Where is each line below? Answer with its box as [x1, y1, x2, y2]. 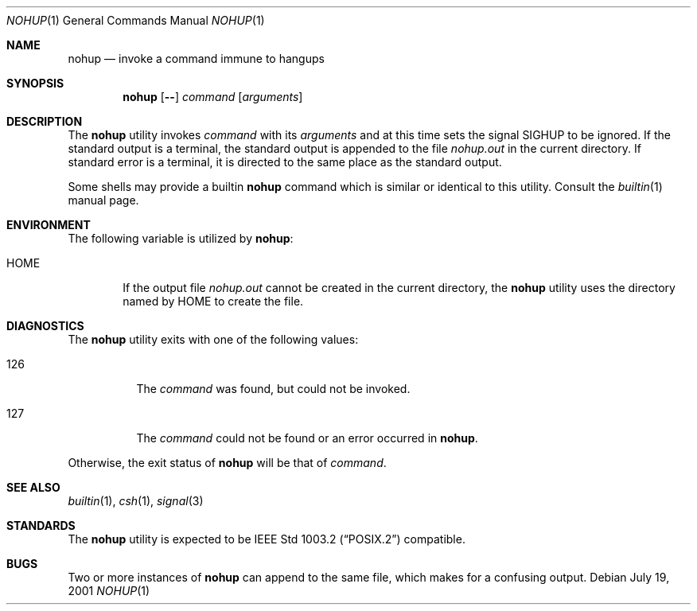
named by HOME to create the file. [123, 294, 304, 308]
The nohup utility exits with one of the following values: [68, 333, 359, 346]
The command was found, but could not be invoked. [136, 382, 411, 395]
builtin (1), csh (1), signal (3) [68, 494, 204, 508]
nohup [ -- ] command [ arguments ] [123, 90, 303, 103]
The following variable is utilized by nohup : [68, 232, 294, 245]
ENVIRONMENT [6, 218, 91, 232]
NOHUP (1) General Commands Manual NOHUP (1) [6, 14, 265, 27]
